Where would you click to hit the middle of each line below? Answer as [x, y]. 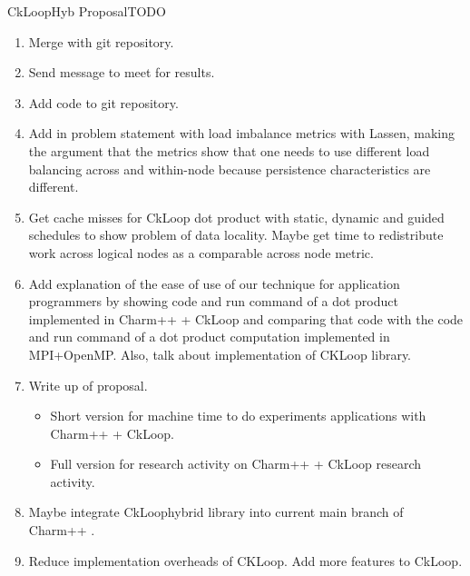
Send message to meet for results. [122, 72]
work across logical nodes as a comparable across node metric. [201, 252]
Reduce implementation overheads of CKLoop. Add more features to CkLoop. [245, 560]
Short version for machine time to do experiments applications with [238, 416]
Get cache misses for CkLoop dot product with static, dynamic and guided [236, 217]
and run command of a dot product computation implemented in [209, 337]
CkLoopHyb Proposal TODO [87, 11]
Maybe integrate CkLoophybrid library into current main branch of [216, 512]
